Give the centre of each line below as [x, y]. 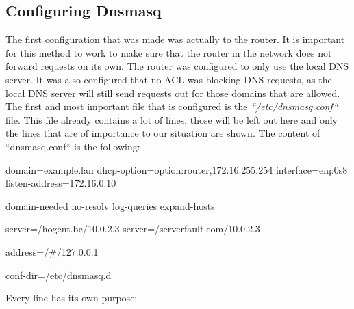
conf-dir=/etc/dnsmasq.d [59, 274]
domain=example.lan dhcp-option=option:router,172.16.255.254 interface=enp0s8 [177, 169]
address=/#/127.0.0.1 [52, 251]
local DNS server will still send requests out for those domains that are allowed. [173, 93]
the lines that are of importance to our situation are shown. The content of [163, 133]
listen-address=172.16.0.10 [61, 183]
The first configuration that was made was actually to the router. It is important [175, 39]
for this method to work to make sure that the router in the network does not [169, 52]
